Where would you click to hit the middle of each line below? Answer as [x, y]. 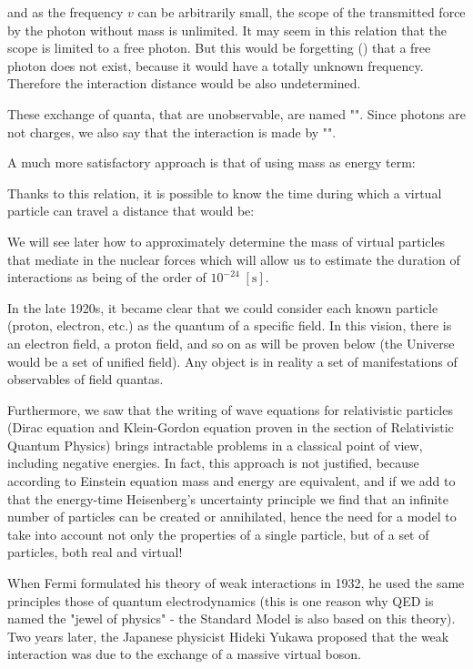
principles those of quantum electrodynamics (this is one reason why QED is [221, 600]
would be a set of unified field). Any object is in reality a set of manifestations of [232, 361]
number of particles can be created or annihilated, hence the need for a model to [232, 517]
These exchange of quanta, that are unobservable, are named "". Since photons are [236, 113]
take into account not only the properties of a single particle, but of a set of [218, 534]
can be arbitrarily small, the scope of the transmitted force [302, 12]
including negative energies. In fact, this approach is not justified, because [213, 463]
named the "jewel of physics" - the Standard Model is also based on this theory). [231, 618]
